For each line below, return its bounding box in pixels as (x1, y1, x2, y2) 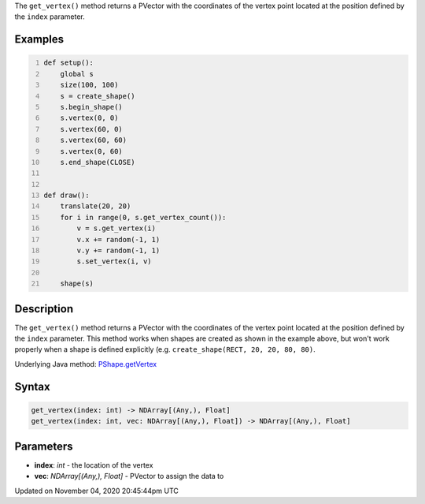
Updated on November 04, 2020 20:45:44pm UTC (14, 486, 179, 495)
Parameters (14, 439, 73, 453)
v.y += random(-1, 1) (76, 246, 161, 256)
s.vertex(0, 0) (60, 114, 119, 122)
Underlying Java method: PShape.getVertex (14, 359, 157, 368)
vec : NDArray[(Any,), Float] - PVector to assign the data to (34, 472, 224, 481)
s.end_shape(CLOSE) (60, 158, 135, 166)
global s (60, 69, 94, 78)
